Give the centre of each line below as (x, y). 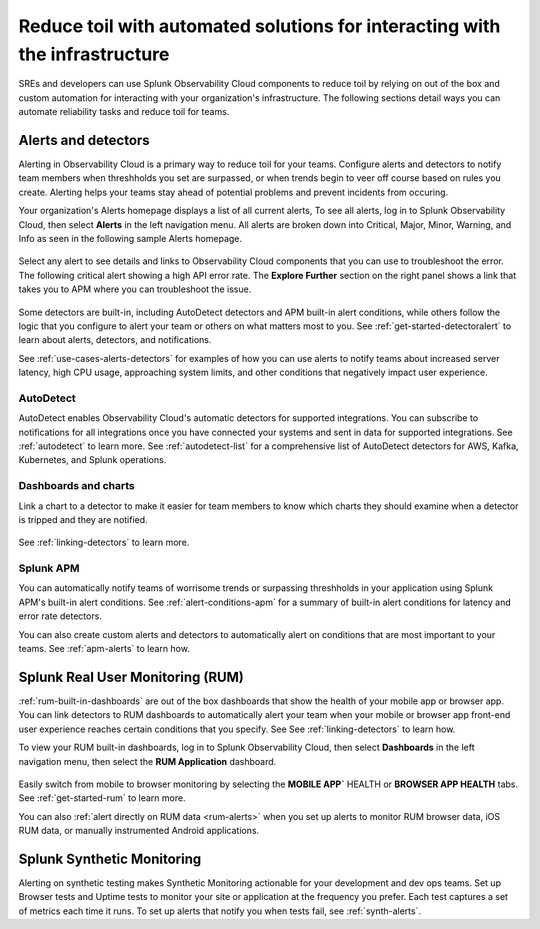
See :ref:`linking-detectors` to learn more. (104, 542)
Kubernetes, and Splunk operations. (92, 460)
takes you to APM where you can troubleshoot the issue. (135, 289)
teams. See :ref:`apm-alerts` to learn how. (104, 649)
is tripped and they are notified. (83, 519)
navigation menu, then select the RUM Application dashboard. (147, 761)
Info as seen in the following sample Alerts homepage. (130, 238)
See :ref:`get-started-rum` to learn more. (102, 798)
